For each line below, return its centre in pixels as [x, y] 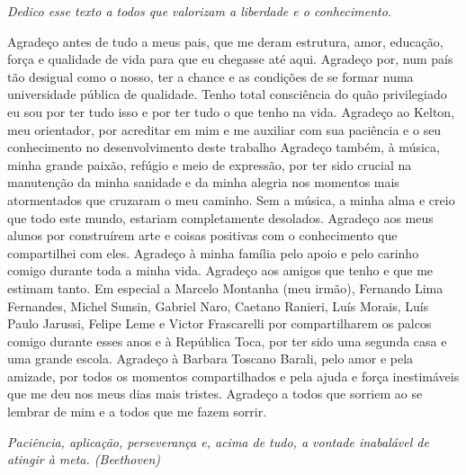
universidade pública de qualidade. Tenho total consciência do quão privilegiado [227, 94]
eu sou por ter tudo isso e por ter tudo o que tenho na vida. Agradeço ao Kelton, [231, 111]
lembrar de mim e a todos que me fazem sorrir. [137, 412]
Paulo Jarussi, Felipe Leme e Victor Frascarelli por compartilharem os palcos [220, 323]
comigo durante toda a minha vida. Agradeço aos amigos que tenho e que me [220, 270]
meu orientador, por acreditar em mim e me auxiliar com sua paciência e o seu [224, 129]
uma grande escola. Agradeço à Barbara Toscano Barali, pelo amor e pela [211, 358]
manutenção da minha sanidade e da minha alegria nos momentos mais [203, 182]
